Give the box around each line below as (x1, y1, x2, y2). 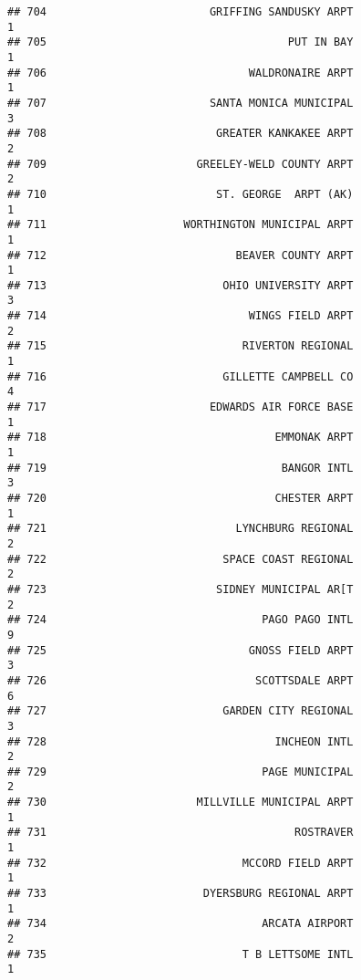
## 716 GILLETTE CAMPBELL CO (7, 370, 354, 383)
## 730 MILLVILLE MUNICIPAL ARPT (7, 796, 354, 809)
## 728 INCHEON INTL (7, 735, 354, 748)
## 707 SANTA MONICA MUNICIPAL (7, 96, 354, 109)
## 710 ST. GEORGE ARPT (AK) (7, 187, 354, 201)
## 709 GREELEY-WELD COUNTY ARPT (7, 157, 354, 171)
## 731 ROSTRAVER (7, 826, 354, 839)
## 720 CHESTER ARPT (7, 492, 354, 505)
